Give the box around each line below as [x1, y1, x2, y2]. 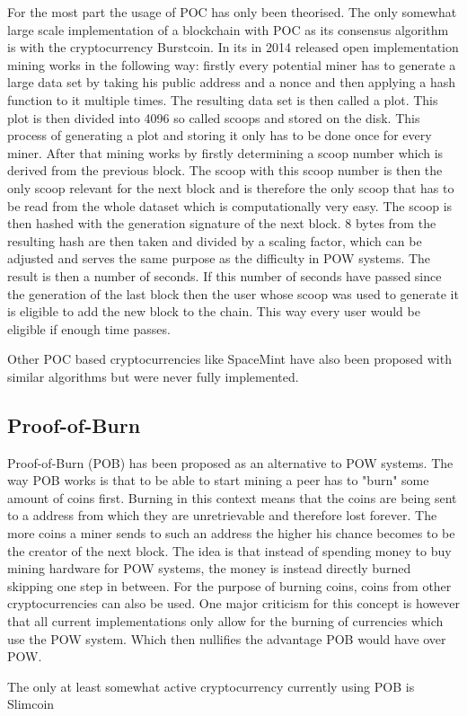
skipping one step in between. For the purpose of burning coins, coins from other [7, 576, 452, 595]
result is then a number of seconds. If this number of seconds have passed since [7, 266, 442, 285]
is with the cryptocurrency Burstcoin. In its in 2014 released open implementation [7, 38, 459, 57]
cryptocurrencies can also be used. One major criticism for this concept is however [7, 594, 460, 613]
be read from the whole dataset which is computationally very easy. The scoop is [7, 196, 453, 215]
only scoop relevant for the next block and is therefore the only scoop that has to [7, 178, 454, 197]
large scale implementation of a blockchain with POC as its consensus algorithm [7, 20, 449, 39]
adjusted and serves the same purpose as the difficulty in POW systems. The [7, 249, 431, 268]
